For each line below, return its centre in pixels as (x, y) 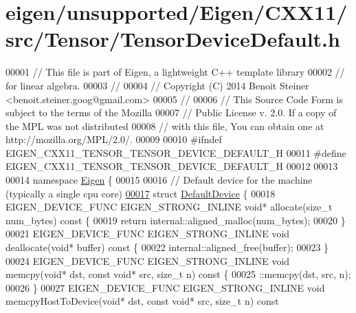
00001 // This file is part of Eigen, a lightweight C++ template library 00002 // (175, 72)
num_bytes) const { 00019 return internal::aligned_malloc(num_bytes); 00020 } (176, 220)
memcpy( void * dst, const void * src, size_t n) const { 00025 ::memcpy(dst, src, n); (178, 274)
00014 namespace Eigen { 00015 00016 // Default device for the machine (159, 180)
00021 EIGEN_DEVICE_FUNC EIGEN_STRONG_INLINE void (148, 234)
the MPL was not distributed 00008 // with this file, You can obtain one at (165, 126)
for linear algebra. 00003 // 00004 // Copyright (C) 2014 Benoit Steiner (157, 85)
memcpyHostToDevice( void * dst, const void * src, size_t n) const (142, 301)
